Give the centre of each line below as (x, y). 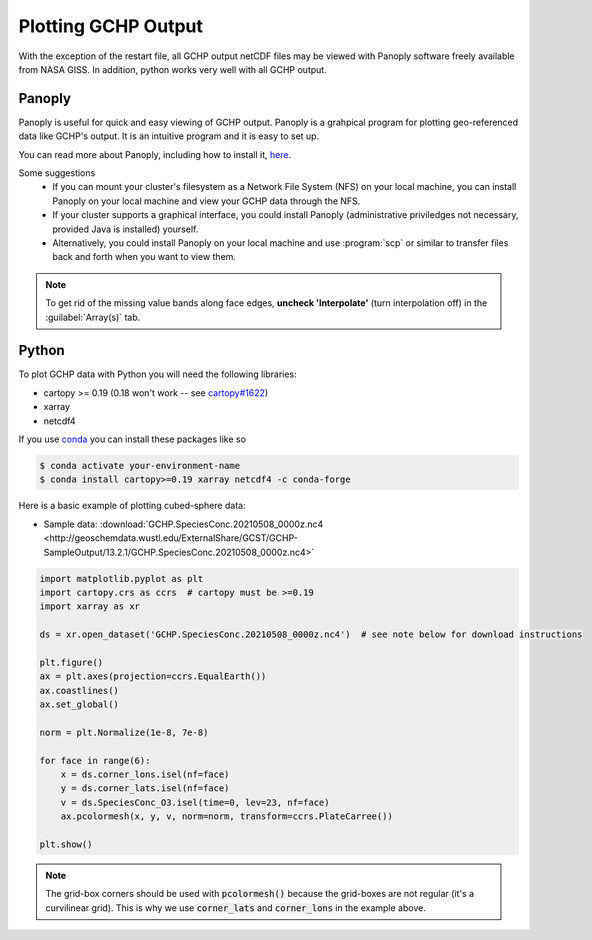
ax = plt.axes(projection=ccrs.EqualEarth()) (153, 676)
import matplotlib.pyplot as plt (121, 578)
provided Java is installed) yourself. (125, 229)
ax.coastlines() (79, 690)
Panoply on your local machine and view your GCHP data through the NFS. (206, 201)
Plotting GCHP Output (111, 26)
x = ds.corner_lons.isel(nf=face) (145, 774)
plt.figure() (71, 662)
